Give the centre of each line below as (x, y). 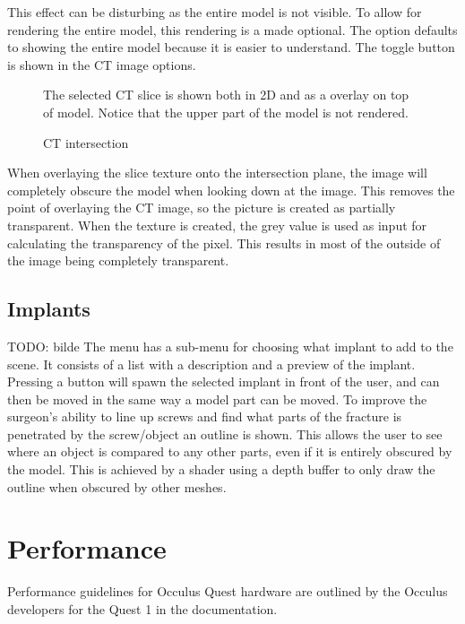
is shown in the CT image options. (102, 64)
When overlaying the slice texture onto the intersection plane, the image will (217, 173)
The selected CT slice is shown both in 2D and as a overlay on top (226, 95)
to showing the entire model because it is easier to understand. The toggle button (231, 47)
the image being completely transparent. (118, 260)
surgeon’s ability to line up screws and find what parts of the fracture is (205, 416)
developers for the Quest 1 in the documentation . (142, 608)
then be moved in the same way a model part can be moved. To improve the (217, 399)
